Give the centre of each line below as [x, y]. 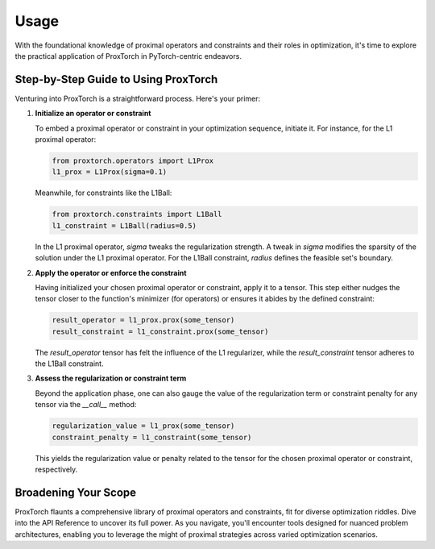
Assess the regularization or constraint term [111, 378]
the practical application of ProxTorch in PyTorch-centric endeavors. [128, 56]
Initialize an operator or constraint [93, 114]
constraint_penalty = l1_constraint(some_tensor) [152, 437]
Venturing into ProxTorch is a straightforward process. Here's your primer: [138, 98]
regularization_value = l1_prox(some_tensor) [143, 426]
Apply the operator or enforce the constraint [111, 272]
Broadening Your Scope [76, 492]
